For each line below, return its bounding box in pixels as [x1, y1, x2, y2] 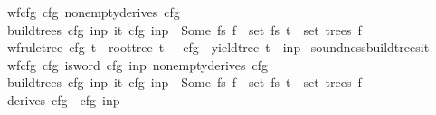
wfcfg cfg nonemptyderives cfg [6, 3, 180, 21]
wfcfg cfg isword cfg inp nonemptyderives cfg [6, 55, 269, 74]
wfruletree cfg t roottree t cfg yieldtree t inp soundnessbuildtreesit [6, 38, 430, 57]
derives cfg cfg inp [6, 90, 120, 109]
